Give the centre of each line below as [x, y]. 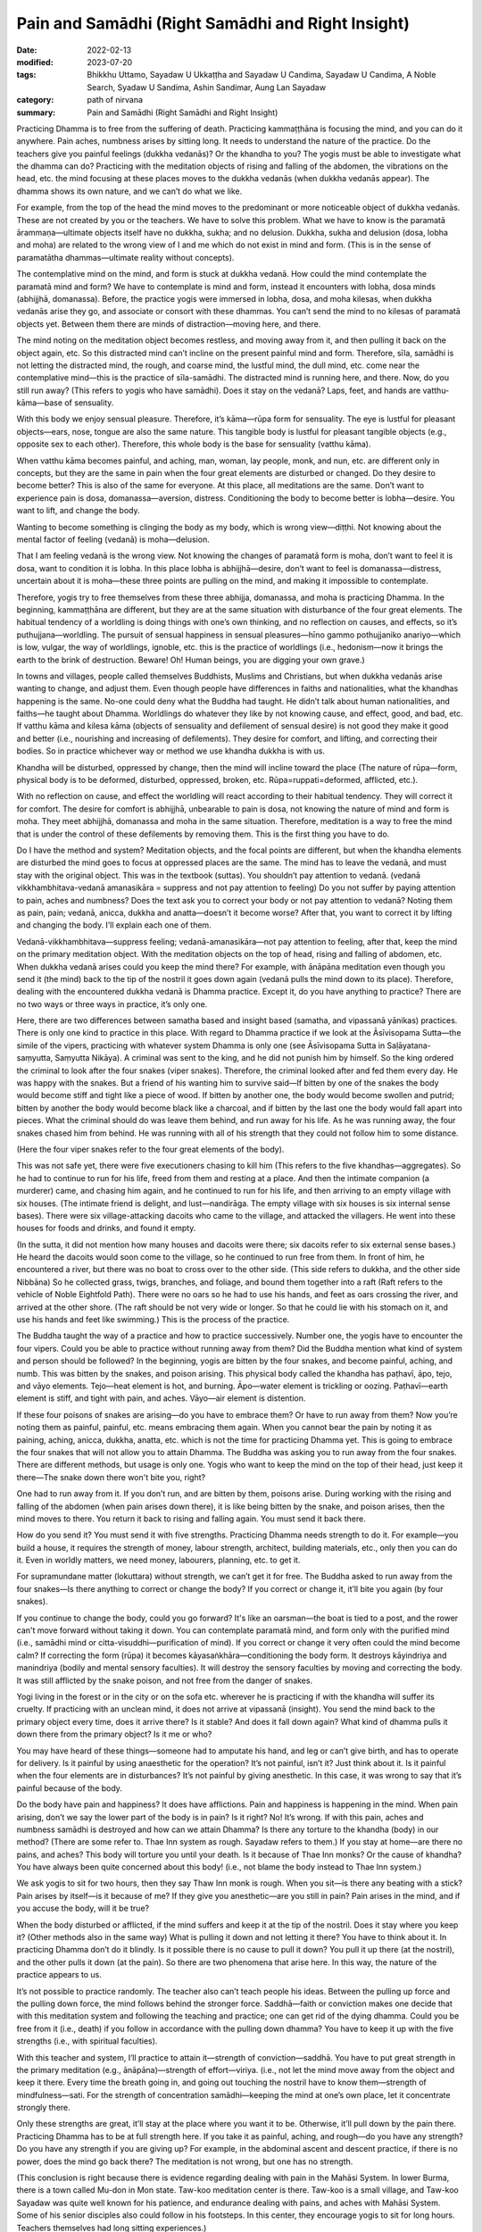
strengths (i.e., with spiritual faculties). [87, 2041]
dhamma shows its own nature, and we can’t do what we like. [129, 191]
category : [35, 100]
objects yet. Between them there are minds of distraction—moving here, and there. [169, 324]
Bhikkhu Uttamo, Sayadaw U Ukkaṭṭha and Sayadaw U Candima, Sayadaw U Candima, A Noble [262, 75]
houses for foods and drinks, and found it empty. [106, 1228]
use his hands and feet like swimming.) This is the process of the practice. [153, 1320]
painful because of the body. [69, 1788]
